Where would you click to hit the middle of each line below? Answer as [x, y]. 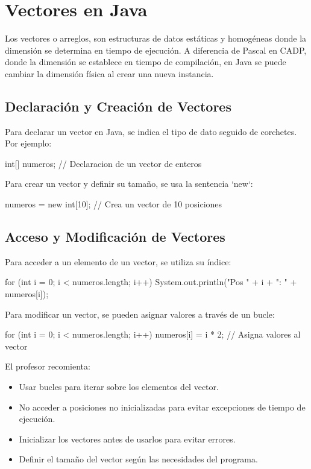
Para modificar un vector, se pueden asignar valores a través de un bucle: [140, 314]
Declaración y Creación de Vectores [118, 106]
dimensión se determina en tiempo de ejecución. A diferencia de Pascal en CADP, [156, 50]
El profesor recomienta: [48, 366]
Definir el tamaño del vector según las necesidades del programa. [138, 459]
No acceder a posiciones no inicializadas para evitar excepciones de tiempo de [162, 407]
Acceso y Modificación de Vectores [115, 237]
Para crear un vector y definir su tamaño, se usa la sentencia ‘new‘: [129, 184]
